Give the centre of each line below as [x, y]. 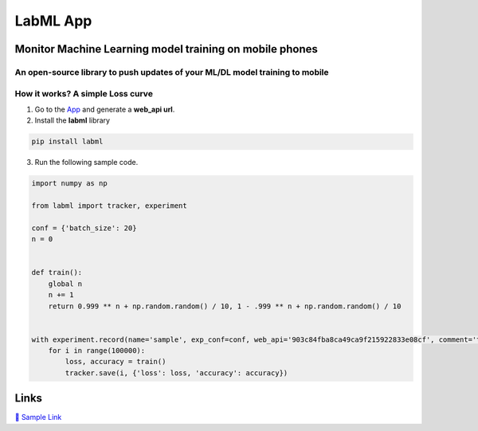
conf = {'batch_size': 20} [84, 228]
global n [65, 284]
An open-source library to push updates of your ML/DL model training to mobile [172, 72]
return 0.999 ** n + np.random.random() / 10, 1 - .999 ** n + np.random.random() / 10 [225, 306]
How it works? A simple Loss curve [84, 93]
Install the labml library [72, 120]
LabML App [53, 21]
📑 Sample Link [38, 417]
